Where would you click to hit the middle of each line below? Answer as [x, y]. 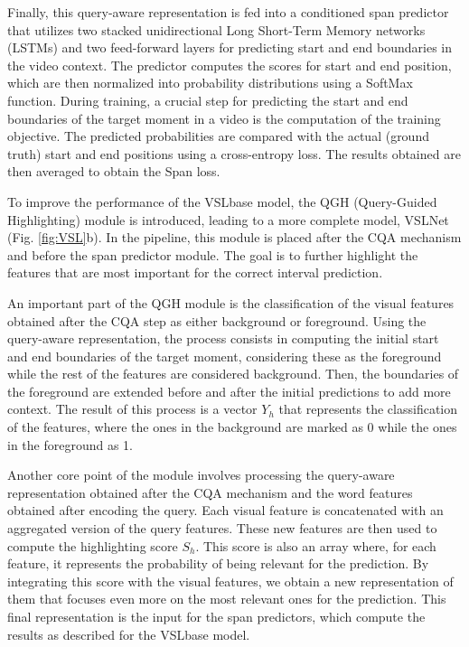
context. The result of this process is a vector [132, 409]
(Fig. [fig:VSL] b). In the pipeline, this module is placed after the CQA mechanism [234, 237]
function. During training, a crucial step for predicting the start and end [208, 100]
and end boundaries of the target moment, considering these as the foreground [225, 356]
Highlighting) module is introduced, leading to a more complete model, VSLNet [228, 219]
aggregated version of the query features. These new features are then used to [222, 528]
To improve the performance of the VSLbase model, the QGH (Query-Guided [222, 201]
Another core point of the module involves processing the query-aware [201, 475]
